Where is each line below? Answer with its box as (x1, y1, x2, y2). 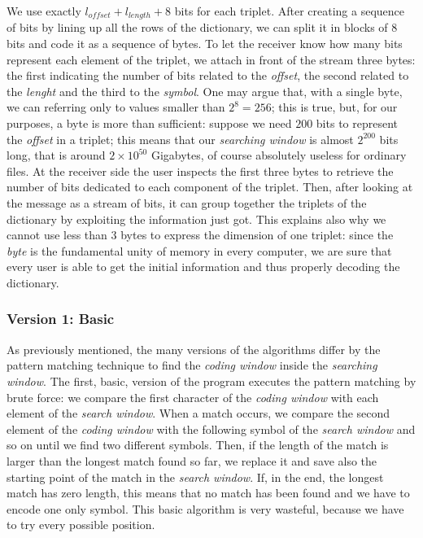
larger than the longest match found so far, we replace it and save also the (7, 452, 377, 469)
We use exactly (7, 2, 81, 19)
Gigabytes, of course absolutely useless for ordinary (150, 147, 407, 164)
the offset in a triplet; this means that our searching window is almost (7, 130, 354, 147)
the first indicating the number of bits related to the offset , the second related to (7, 67, 409, 84)
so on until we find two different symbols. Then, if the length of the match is (7, 436, 389, 453)
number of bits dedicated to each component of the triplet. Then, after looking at (7, 178, 413, 195)
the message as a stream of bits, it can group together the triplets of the (7, 194, 367, 211)
